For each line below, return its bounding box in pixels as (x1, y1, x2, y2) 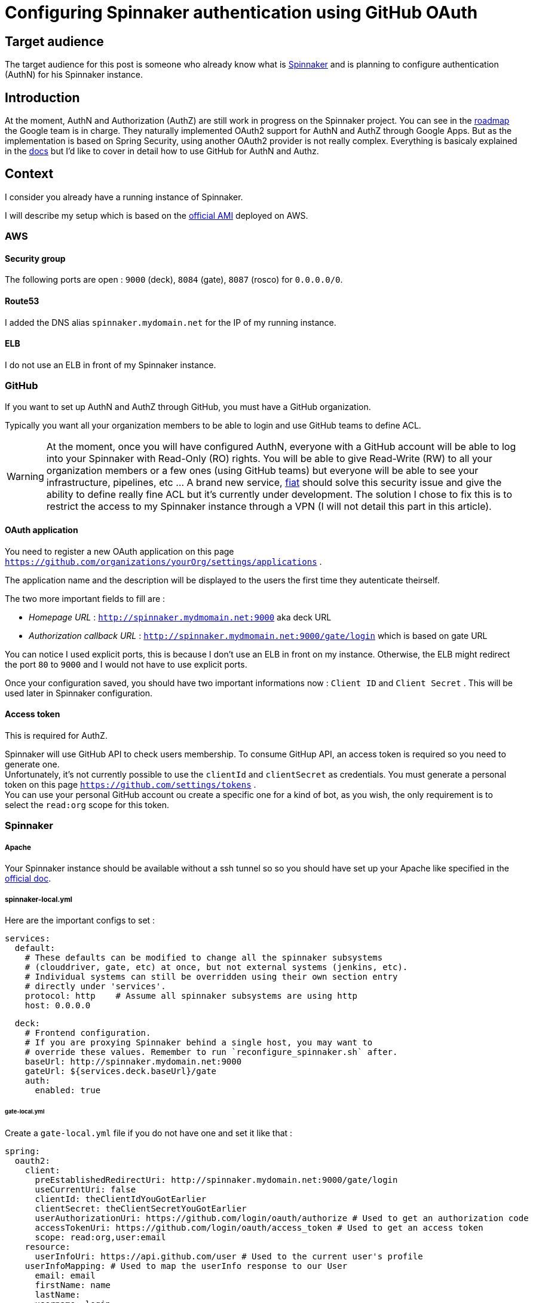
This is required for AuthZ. (5, 730, 108, 741)
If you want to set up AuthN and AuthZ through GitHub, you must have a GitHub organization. (5, 401, 371, 412)
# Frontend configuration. (24, 1028, 151, 1038)
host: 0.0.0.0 (24, 1001, 91, 1011)
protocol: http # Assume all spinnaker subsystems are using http (24, 991, 358, 1001)
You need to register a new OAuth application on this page (5, 546, 234, 556)
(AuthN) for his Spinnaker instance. (5, 69, 143, 80)
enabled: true (35, 1085, 101, 1096)
